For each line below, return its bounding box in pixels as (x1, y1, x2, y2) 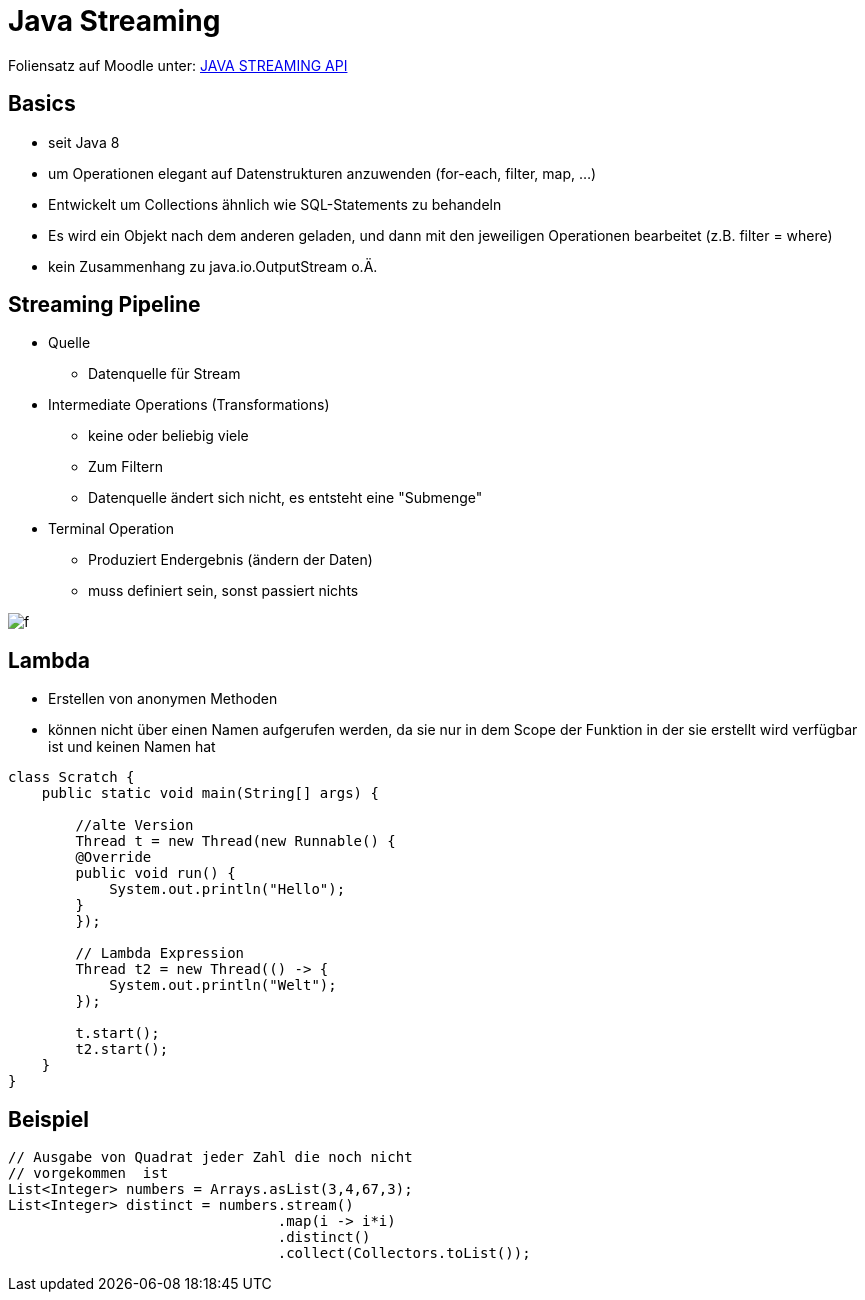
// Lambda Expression (75, 945, 245, 962)
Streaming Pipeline (8, 292, 201, 318)
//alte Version (75, 817, 194, 834)
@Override (75, 849, 152, 866)
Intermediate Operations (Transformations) (48, 396, 330, 414)
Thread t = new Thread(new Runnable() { (75, 833, 396, 850)
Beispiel (8, 1106, 89, 1132)
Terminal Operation (48, 520, 174, 538)
